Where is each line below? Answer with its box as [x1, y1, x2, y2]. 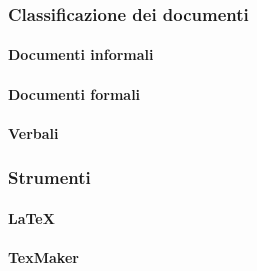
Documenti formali [8, 83, 141, 104]
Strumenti [8, 165, 91, 190]
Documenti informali [8, 44, 154, 65]
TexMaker [8, 247, 79, 268]
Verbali [8, 122, 59, 143]
